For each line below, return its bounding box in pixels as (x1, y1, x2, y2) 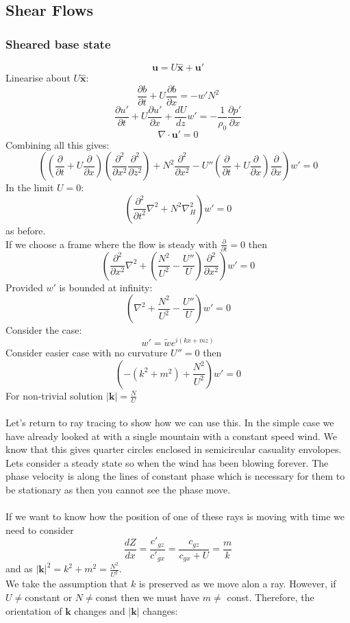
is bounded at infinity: (59, 280, 153, 294)
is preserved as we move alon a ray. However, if (138, 576, 336, 591)
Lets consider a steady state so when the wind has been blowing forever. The (5, 455, 329, 469)
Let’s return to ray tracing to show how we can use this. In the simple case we (5, 415, 334, 430)
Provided (5, 280, 43, 294)
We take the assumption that (5, 576, 128, 591)
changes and (74, 603, 125, 618)
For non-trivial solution (5, 388, 103, 402)
